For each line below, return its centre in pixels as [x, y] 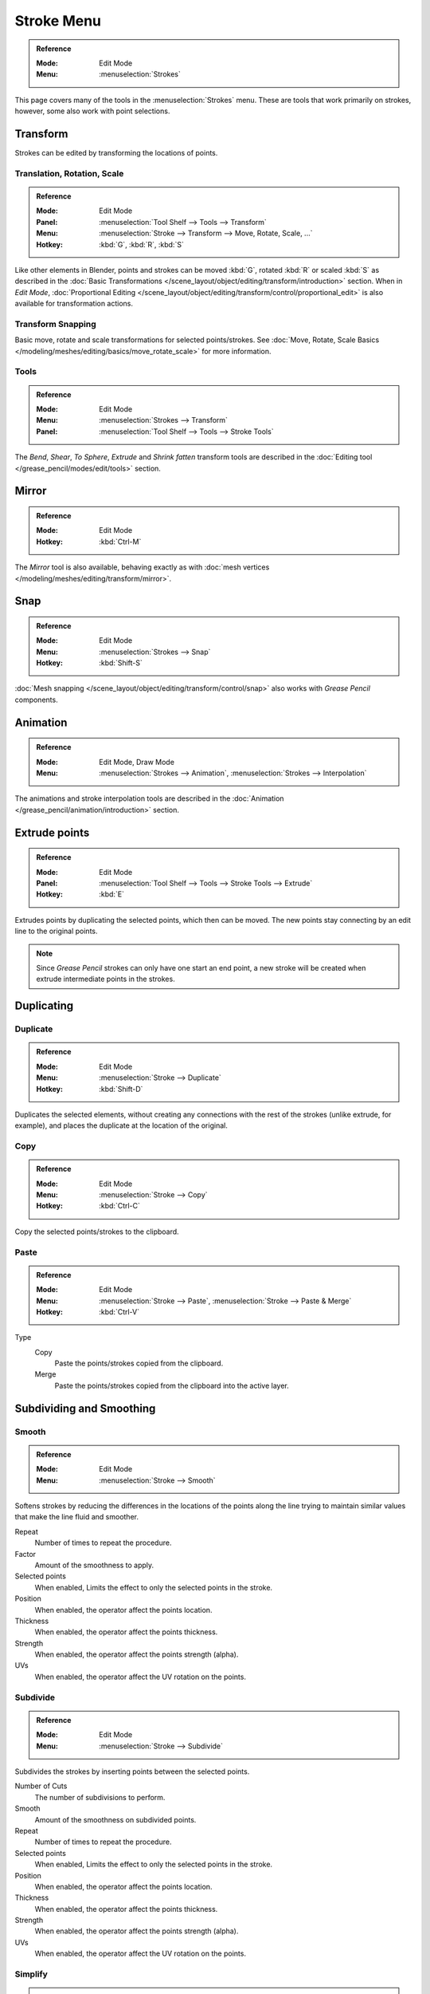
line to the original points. [57, 931]
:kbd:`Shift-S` [121, 663]
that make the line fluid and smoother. [77, 1517]
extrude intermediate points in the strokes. [106, 979]
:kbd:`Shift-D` [121, 1089]
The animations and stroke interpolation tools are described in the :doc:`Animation [149, 798]
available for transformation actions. [74, 304]
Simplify [31, 1974]
